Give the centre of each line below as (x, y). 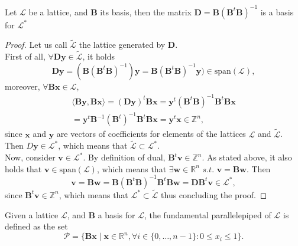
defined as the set (36, 226)
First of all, (25, 56)
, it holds (99, 56)
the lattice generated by (122, 45)
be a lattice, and (58, 12)
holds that (23, 168)
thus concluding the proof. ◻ (214, 194)
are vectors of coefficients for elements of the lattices (151, 134)
